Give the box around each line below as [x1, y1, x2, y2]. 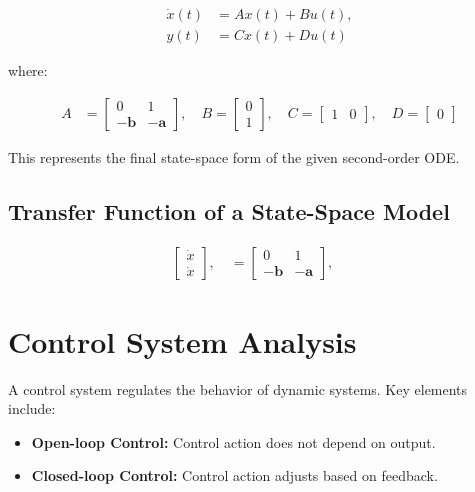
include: [8, 398, 56, 419]
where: [8, 60, 48, 81]
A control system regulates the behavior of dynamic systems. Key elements [8, 378, 468, 399]
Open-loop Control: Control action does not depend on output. [31, 431, 436, 452]
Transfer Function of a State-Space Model [8, 195, 450, 226]
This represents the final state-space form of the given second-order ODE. [8, 146, 460, 167]
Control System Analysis [8, 320, 357, 361]
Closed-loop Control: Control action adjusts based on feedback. [31, 465, 438, 486]
